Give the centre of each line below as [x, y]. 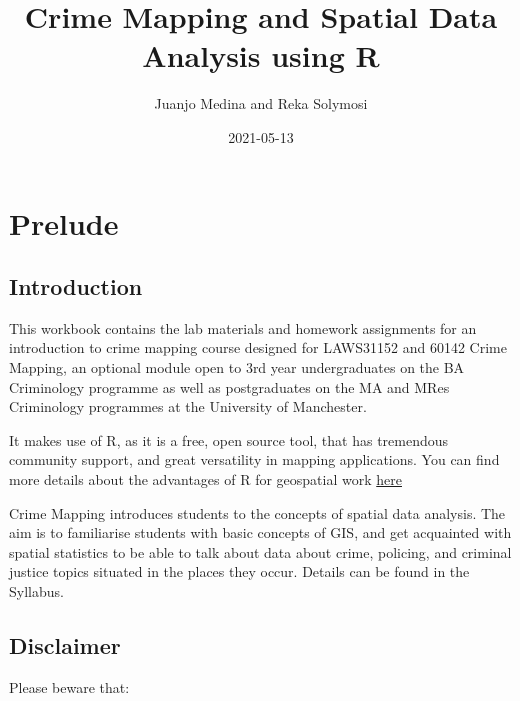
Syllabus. [36, 591]
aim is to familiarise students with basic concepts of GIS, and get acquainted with [260, 532]
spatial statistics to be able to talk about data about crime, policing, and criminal [260, 551]
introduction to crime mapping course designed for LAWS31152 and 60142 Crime [258, 347]
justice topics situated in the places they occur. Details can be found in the [239, 571]
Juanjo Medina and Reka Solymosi [261, 103]
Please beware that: [69, 686]
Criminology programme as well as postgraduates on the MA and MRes [229, 386]
